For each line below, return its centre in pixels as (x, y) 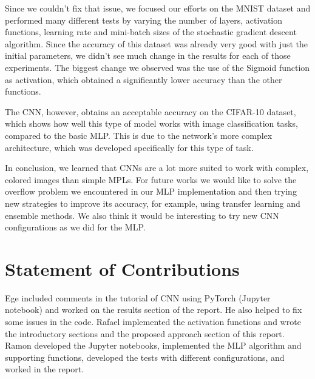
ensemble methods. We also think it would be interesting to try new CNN (142, 215)
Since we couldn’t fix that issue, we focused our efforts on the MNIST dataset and (158, 8)
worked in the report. (45, 369)
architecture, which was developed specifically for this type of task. (129, 147)
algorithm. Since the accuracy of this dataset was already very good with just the (157, 43)
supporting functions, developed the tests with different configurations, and (145, 357)
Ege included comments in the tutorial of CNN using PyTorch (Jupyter (138, 297)
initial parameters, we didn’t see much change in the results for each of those (148, 55)
